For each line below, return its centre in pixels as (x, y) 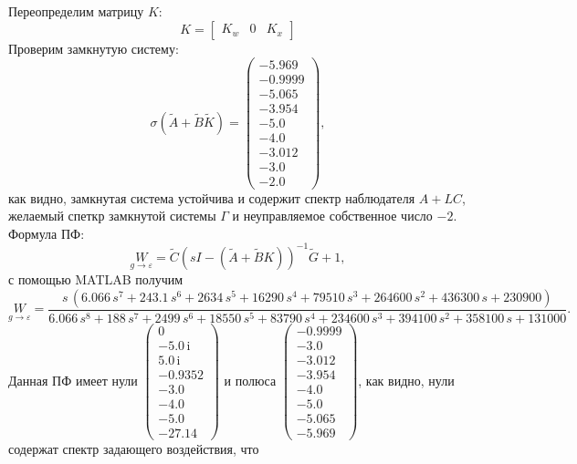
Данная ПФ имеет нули (73, 380)
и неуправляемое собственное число (332, 216)
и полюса (250, 380)
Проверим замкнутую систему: (94, 48)
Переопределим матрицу (76, 11)
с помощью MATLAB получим (96, 279)
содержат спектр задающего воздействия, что (134, 448)
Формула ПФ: (47, 233)
